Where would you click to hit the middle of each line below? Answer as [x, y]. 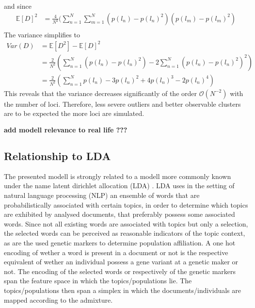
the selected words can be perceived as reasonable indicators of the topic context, [125, 233]
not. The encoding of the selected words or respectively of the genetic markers [120, 271]
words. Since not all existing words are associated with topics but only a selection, [126, 223]
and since [18, 6]
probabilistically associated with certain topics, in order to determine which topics [126, 204]
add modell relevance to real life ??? [66, 130]
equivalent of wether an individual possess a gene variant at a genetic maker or [121, 262]
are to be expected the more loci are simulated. [74, 113]
